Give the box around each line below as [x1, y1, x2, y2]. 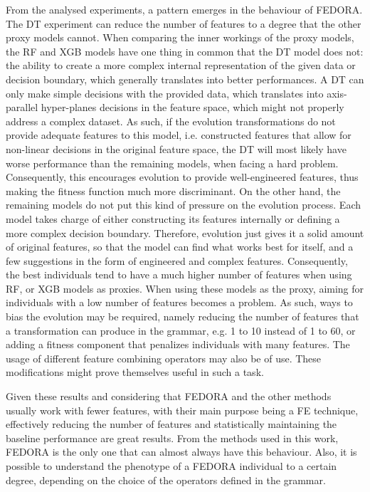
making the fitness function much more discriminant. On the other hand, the [6, 183, 341, 198]
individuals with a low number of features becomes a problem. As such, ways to [6, 295, 353, 310]
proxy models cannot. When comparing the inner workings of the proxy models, [6, 30, 354, 45]
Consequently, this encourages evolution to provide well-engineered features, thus [6, 169, 359, 184]
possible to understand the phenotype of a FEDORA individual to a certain [6, 459, 337, 473]
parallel [6, 100, 38, 115]
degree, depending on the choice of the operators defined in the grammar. [6, 472, 326, 487]
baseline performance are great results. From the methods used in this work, [6, 430, 339, 445]
